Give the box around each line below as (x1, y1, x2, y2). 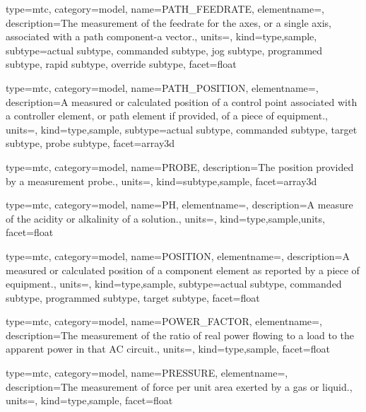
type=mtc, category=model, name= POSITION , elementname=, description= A (6, 248, 350, 263)
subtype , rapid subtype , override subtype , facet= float (6, 57, 237, 71)
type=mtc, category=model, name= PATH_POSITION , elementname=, (6, 80, 319, 95)
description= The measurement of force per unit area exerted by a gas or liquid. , (6, 379, 353, 394)
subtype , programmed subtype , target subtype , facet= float (6, 290, 260, 305)
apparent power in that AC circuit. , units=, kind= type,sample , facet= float (6, 341, 330, 356)
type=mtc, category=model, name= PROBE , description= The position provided (6, 159, 354, 174)
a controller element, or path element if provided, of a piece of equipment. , (6, 108, 328, 123)
